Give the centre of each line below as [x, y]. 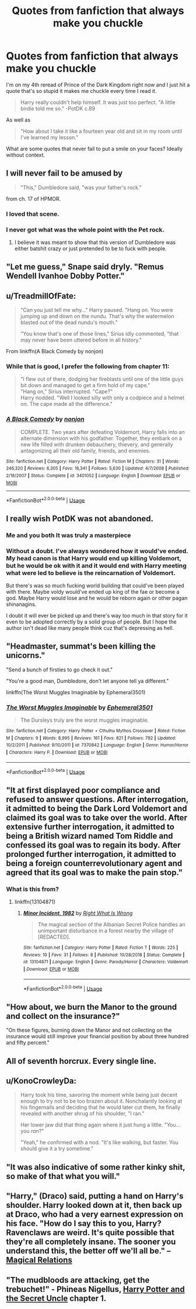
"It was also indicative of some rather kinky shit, [96, 1167]
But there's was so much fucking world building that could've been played [95, 585]
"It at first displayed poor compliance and [83, 790]
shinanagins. [21, 604]
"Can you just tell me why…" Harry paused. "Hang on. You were [97, 310]
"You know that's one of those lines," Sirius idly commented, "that [99, 334]
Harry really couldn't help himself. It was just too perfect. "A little [98, 102]
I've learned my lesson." [49, 137]
